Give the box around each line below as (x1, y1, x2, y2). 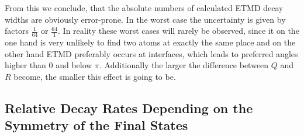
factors (5, 24, 29, 37)
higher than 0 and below (5, 59, 92, 71)
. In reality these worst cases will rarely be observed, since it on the (58, 24, 299, 37)
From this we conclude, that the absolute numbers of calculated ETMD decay (5, 2, 284, 13)
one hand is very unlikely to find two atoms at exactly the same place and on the (5, 36, 296, 48)
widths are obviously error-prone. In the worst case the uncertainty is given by (5, 13, 286, 25)
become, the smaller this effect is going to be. (13, 70, 176, 82)
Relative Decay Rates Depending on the (5, 99, 253, 117)
